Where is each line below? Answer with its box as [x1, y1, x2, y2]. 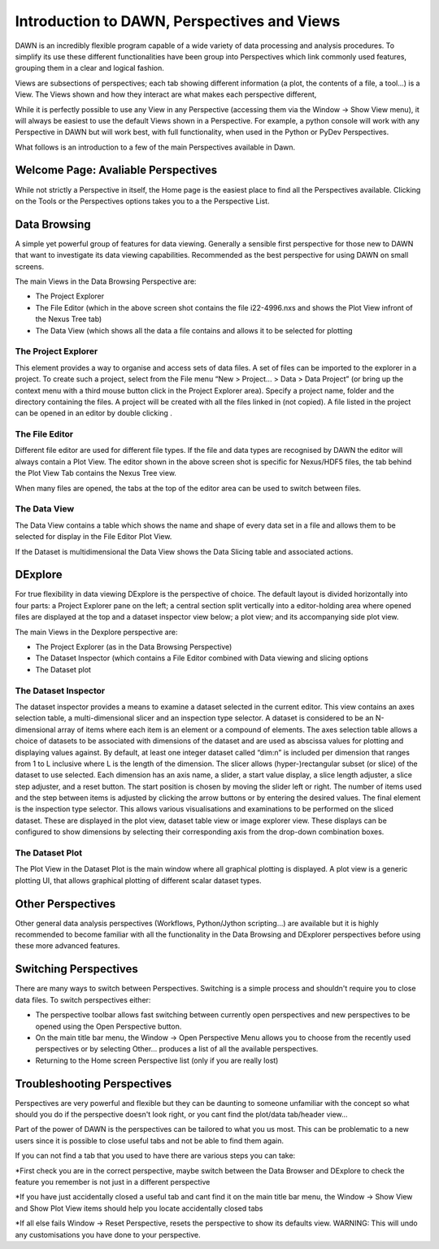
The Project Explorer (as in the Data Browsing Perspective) [35, 642, 233, 652]
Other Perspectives [15, 897, 116, 911]
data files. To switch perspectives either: [15, 994, 151, 1004]
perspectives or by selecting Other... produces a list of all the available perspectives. [35, 1044, 319, 1054]
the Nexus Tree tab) [35, 314, 102, 324]
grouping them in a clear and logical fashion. [15, 63, 164, 73]
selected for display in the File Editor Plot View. [15, 532, 172, 542]
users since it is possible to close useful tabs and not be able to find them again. [15, 1135, 285, 1146]
